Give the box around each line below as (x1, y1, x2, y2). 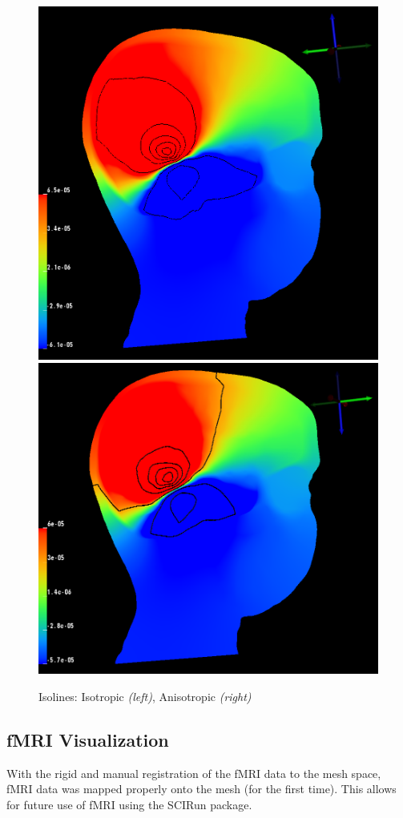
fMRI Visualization (6, 727, 169, 752)
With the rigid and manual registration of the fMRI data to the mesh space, (6, 764, 381, 781)
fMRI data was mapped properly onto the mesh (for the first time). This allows (6, 780, 397, 797)
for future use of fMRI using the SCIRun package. (6, 796, 252, 812)
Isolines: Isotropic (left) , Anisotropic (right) (38, 687, 252, 704)
